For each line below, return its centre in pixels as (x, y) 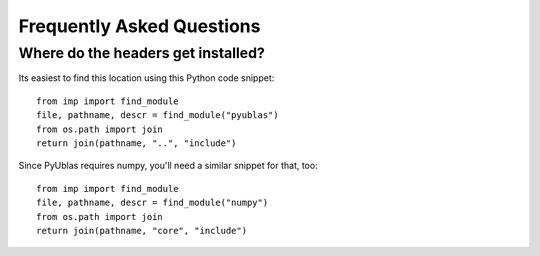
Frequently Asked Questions (139, 26)
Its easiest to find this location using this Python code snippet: (146, 78)
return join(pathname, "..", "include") (136, 143)
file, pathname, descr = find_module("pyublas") (157, 115)
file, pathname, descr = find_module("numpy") (152, 203)
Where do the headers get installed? (141, 53)
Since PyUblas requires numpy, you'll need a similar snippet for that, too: (168, 166)
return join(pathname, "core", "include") (142, 230)
